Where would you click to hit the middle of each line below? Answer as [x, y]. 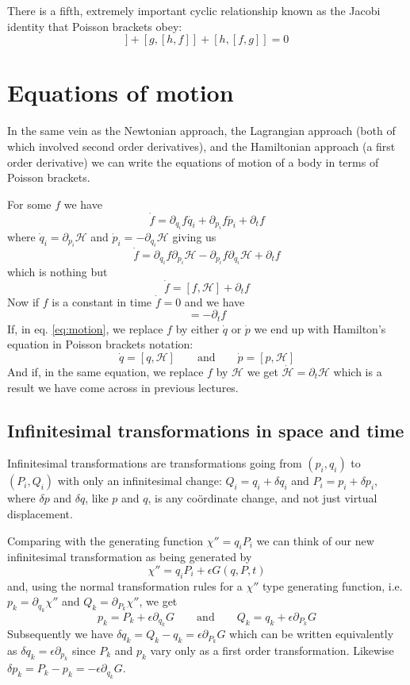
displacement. [40, 513]
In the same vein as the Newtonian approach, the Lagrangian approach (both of [201, 131]
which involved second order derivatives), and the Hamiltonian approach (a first [201, 146]
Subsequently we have [60, 634]
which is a [358, 371]
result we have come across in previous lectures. [123, 387]
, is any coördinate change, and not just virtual [262, 498]
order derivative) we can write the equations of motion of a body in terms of [193, 162]
